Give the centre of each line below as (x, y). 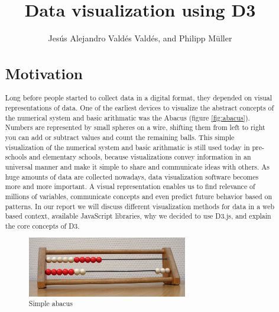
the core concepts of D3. (42, 225)
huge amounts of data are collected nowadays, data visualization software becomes (132, 176)
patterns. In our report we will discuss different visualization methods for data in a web (140, 206)
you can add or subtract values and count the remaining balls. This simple (120, 137)
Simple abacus (51, 303)
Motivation (44, 74)
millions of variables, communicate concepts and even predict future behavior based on (139, 196)
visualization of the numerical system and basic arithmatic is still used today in (127, 147)
